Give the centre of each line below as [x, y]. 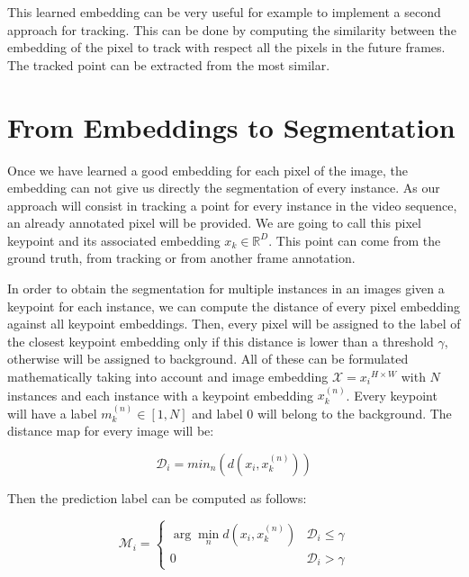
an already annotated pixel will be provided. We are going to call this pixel [214, 223]
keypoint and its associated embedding [114, 240]
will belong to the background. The [354, 413]
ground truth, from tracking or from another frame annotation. [181, 258]
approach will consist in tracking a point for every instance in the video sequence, [232, 205]
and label [217, 413]
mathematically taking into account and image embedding [168, 377]
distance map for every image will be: [111, 431]
